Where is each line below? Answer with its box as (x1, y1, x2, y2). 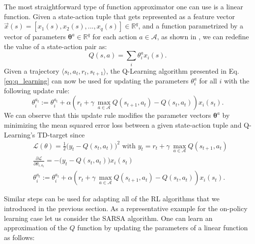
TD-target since (37, 129, 85, 139)
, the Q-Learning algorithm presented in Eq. (106, 65, 239, 76)
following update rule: (4, 85, 70, 95)
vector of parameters (4, 31, 66, 42)
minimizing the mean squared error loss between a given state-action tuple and (4, 119, 242, 130)
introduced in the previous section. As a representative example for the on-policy (4, 203, 248, 213)
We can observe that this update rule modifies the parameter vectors (4, 110, 211, 120)
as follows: (4, 232, 35, 242)
